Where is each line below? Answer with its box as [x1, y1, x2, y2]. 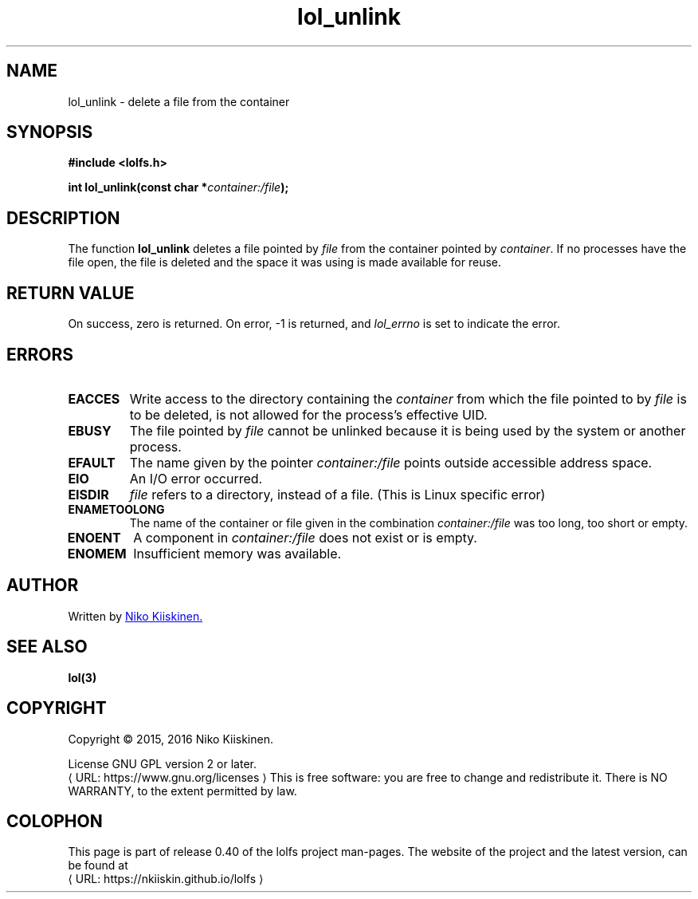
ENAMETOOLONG [68, 502, 165, 516]
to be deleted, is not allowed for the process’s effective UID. [129, 406, 488, 423]
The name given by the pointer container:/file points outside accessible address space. [129, 454, 653, 471]
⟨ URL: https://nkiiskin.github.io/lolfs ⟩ [68, 872, 264, 886]
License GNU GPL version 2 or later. [68, 756, 257, 771]
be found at [68, 858, 128, 873]
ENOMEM [67, 545, 127, 562]
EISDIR [68, 486, 109, 503]
